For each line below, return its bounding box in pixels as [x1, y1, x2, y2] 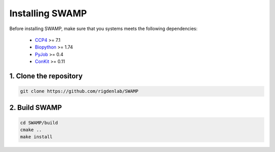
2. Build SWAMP [9, 103, 62, 112]
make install [20, 134, 53, 140]
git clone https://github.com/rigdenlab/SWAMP [20, 88, 139, 94]
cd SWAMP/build [20, 120, 58, 125]
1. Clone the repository [9, 71, 83, 80]
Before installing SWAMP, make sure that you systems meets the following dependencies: [9, 26, 198, 32]
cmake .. [20, 127, 42, 133]
